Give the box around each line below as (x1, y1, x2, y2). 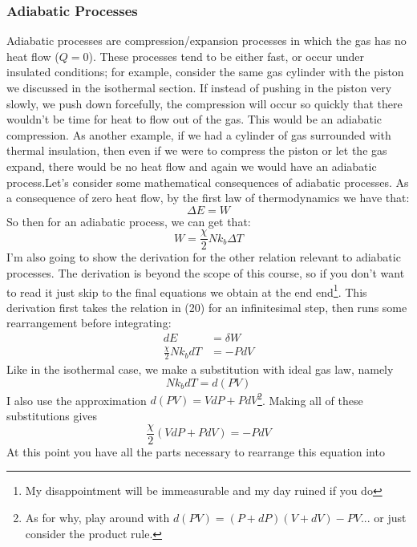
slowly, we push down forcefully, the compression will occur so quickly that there (6, 95, 403, 111)
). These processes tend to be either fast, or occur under (88, 47, 364, 64)
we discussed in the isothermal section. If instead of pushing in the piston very (6, 79, 392, 95)
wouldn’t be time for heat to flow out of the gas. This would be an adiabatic (6, 111, 383, 128)
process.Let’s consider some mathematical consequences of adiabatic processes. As (6, 173, 409, 190)
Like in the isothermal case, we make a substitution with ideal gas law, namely (6, 361, 394, 378)
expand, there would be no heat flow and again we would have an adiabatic (6, 157, 377, 174)
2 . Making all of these (257, 389, 363, 408)
